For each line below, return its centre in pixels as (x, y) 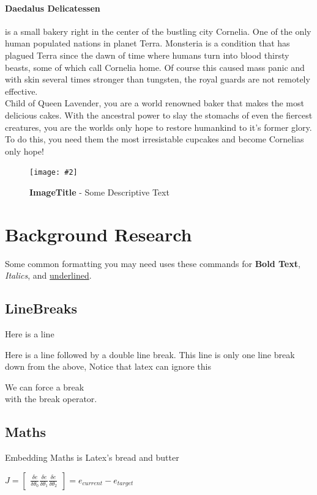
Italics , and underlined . (48, 275)
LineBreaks (41, 308)
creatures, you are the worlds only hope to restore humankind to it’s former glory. (158, 127)
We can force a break (45, 387)
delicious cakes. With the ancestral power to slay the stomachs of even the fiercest (159, 115)
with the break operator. (51, 399)
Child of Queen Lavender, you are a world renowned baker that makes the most (155, 103)
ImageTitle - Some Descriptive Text (99, 192)
